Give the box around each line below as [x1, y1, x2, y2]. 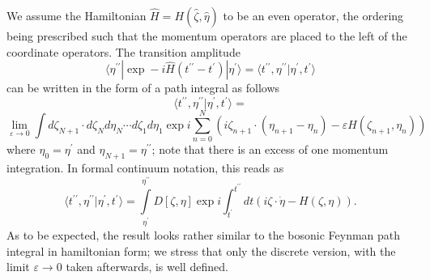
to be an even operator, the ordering [223, 7, 404, 23]
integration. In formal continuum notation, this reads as [6, 159, 284, 176]
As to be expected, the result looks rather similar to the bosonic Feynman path [6, 227, 401, 244]
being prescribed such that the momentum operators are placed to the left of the [6, 28, 407, 44]
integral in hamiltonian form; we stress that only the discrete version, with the [6, 242, 396, 259]
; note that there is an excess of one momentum [151, 141, 389, 158]
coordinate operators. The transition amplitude [6, 43, 241, 60]
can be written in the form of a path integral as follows [6, 79, 280, 96]
